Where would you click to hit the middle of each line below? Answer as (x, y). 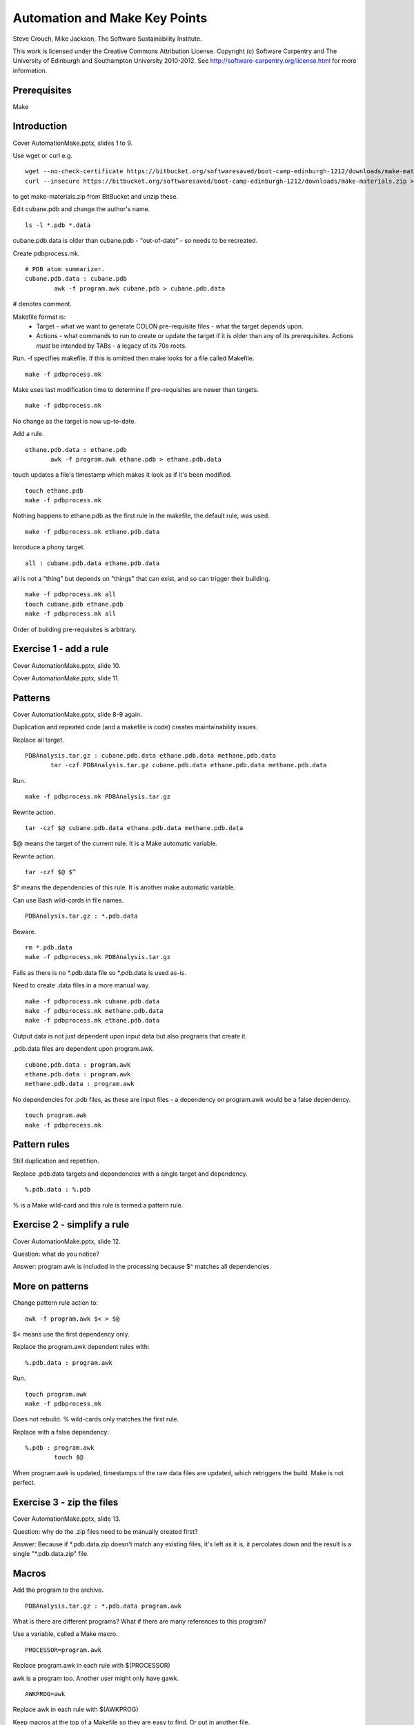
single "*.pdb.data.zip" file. (51, 1554)
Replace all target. (39, 740)
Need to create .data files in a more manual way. (81, 985)
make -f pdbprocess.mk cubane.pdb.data (92, 1001)
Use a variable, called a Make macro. (65, 1634)
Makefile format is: (39, 317)
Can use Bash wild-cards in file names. (68, 900)
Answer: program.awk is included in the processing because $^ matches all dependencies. (142, 1267)
